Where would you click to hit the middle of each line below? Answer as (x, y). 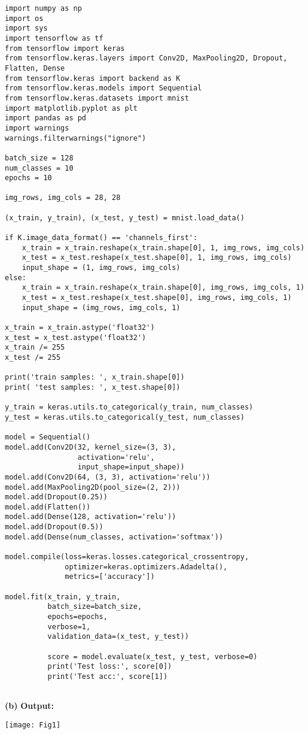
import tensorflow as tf (54, 38)
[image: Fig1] (33, 725)
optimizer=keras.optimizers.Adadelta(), (146, 567)
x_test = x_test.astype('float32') (76, 337)
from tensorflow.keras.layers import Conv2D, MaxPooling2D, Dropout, (146, 58)
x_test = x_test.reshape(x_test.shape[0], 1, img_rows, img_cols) (157, 258)
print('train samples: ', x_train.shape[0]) (95, 377)
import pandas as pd (46, 118)
